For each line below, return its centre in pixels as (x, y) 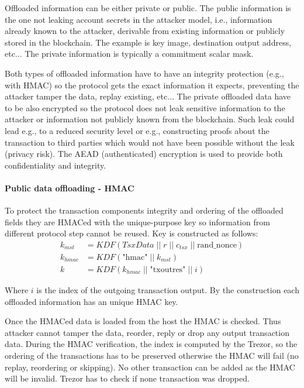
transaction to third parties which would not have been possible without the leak (150, 142)
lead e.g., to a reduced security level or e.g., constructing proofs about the (137, 130)
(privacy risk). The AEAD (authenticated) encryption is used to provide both (144, 154)
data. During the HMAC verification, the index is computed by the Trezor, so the (151, 344)
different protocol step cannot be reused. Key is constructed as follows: (132, 233)
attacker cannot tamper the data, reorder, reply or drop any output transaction (147, 332)
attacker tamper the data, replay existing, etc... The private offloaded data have (148, 96)
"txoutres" (168, 269)
